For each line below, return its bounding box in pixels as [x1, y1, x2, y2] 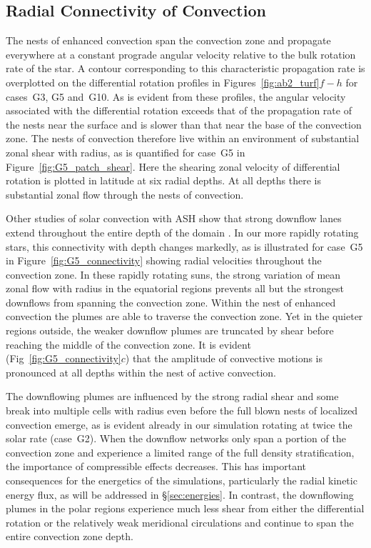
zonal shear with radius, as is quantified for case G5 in [6, 144, 245, 159]
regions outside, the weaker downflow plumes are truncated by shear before [6, 323, 334, 338]
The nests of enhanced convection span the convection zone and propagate [6, 33, 331, 48]
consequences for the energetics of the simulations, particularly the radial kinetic [6, 473, 357, 488]
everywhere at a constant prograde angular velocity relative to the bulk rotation [6, 46, 356, 61]
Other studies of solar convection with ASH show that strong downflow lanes [6, 211, 342, 226]
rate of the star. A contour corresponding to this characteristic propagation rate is [6, 61, 365, 76]
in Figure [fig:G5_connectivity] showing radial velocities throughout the [6, 253, 322, 268]
